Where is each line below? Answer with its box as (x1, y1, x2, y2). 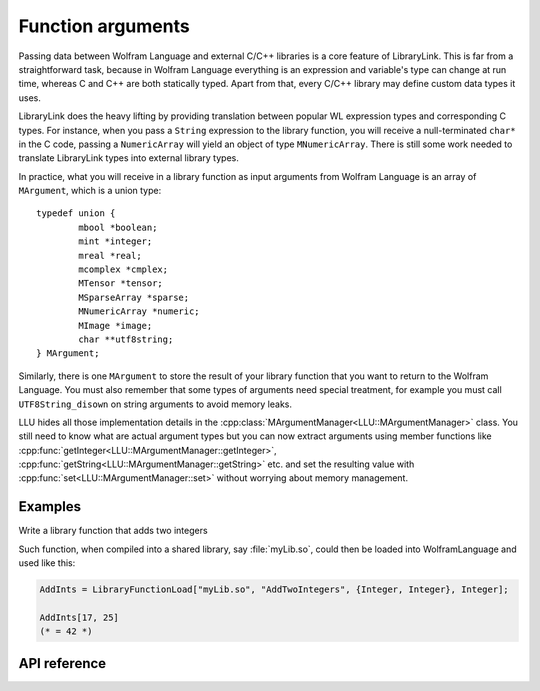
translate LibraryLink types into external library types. (18, 152, 240, 164)
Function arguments (18, 15, 190, 37)
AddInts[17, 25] (39, 611, 120, 623)
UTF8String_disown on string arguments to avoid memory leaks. (18, 398, 292, 410)
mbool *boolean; (78, 221, 158, 233)
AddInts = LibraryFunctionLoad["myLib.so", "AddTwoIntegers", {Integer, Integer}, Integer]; (39, 584, 509, 595)
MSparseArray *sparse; (78, 291, 190, 303)
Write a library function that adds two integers (18, 525, 209, 537)
